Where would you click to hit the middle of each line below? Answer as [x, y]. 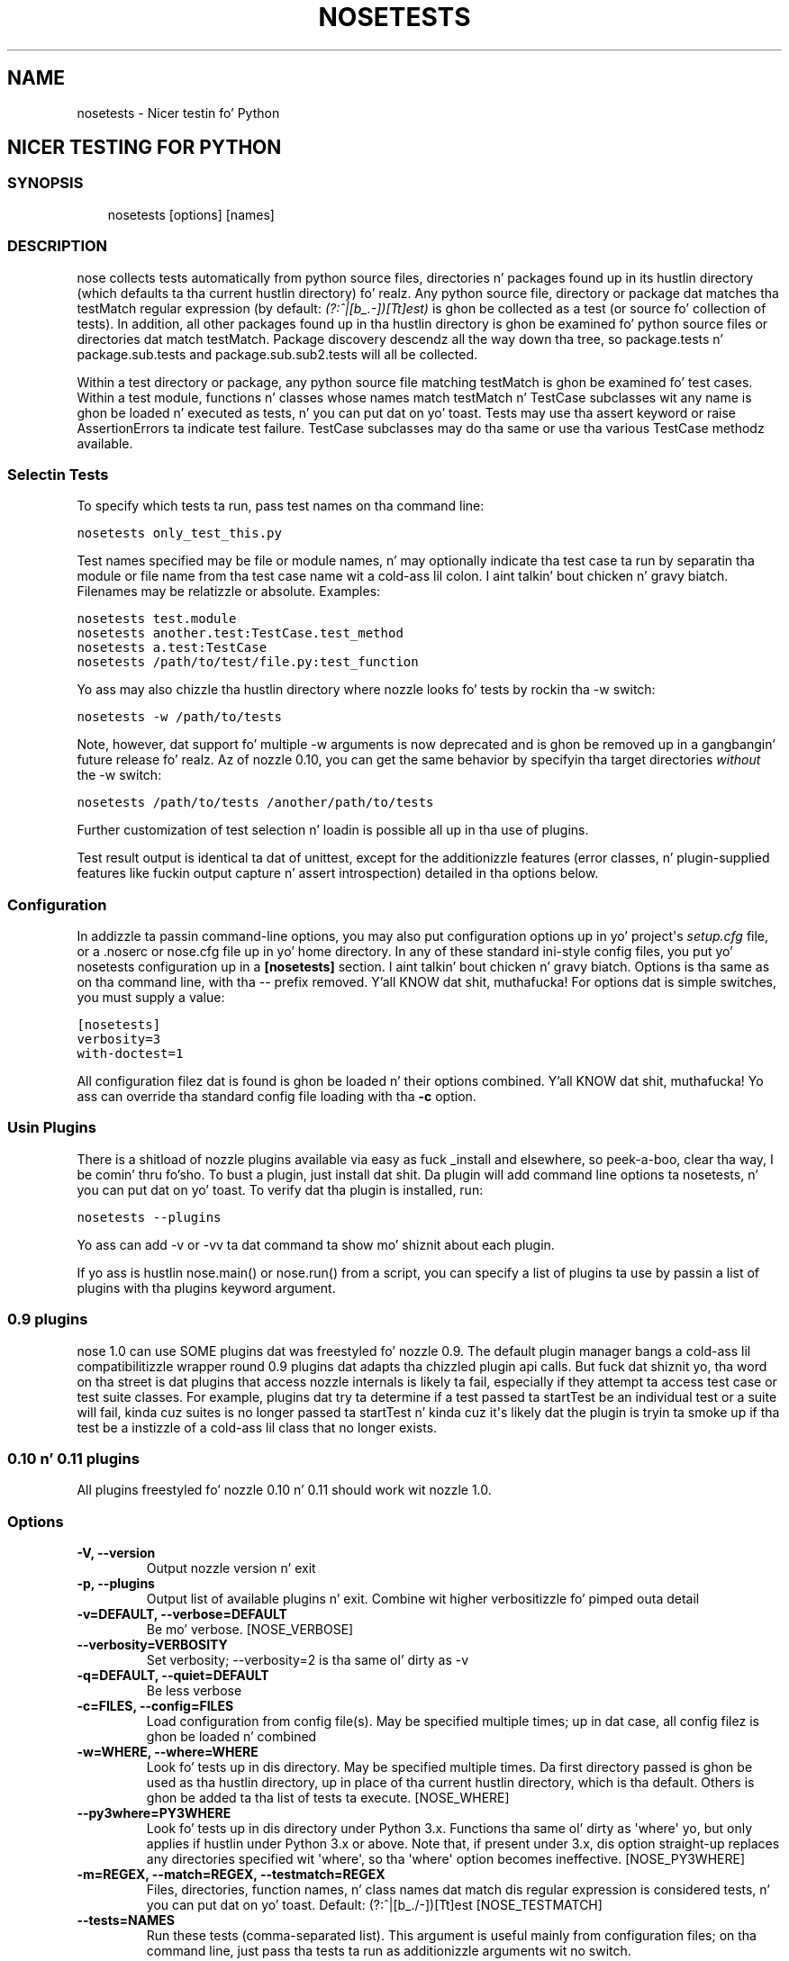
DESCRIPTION [58, 246]
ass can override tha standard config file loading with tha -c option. [277, 1097]
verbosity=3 [119, 1039]
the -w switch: [119, 775]
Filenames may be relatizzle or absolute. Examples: [229, 592]
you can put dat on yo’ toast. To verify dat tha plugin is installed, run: [280, 1189]
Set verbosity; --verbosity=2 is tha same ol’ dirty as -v [308, 1660]
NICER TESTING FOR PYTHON [145, 148]
